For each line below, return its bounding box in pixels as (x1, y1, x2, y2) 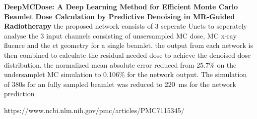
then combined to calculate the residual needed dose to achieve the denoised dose (4, 49, 251, 60)
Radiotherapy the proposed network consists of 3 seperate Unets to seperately (4, 21, 248, 31)
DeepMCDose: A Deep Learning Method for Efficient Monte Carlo (4, 1, 238, 11)
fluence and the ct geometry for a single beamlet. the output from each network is (4, 40, 253, 50)
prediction (4, 88, 35, 99)
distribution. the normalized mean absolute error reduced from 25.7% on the (4, 59, 237, 70)
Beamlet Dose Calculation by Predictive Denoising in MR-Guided (4, 11, 235, 21)
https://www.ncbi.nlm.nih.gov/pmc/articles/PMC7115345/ (4, 105, 185, 115)
